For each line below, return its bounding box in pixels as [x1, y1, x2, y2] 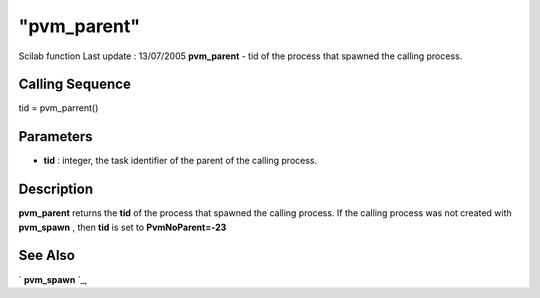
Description [18, 181, 94, 198]
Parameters [18, 128, 93, 145]
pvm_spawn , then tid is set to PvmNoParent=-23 [18, 221, 227, 233]
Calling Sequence [18, 76, 132, 93]
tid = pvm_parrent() [18, 102, 99, 114]
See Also [18, 247, 75, 264]
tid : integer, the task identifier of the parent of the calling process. [43, 155, 318, 167]
